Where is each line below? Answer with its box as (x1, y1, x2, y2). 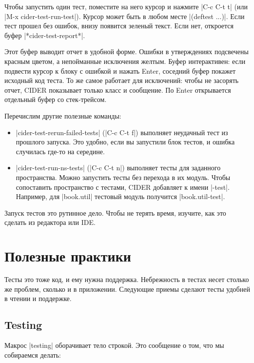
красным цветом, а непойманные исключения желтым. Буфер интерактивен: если (4, 56, 246, 66)
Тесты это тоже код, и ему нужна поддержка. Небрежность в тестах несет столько (4, 274, 249, 284)
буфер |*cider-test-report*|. (4, 30, 85, 40)
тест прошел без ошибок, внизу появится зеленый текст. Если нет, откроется (4, 20, 234, 31)
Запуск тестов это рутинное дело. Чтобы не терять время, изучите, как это (4, 207, 226, 218)
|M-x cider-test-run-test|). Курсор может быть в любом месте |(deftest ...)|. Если (4, 11, 245, 21)
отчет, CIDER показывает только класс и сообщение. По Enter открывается (4, 84, 231, 95)
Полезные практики (4, 246, 131, 266)
